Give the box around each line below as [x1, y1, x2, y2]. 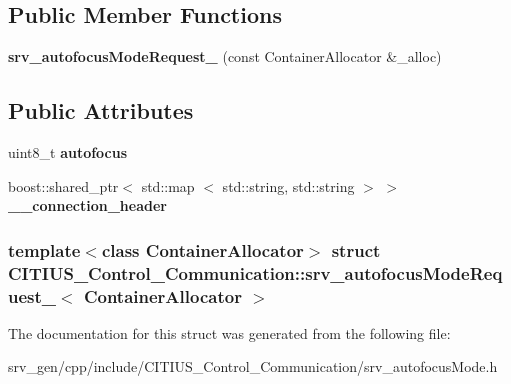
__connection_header [8, 195, 167, 216]
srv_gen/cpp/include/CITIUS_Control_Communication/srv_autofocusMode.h [8, 356, 498, 377]
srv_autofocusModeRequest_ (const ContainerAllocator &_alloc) [8, 46, 442, 67]
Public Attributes [8, 95, 194, 126]
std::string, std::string [222, 175, 355, 196]
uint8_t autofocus [8, 142, 128, 162]
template [8, 237, 81, 262]
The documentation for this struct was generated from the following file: [8, 322, 451, 343]
